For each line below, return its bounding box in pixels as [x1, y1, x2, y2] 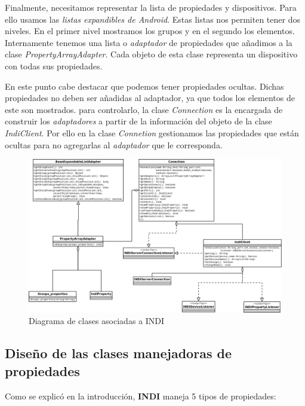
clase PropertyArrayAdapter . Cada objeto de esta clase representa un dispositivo [5, 48, 298, 60]
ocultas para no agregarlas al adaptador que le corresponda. [5, 138, 223, 151]
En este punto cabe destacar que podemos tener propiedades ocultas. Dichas [5, 80, 284, 92]
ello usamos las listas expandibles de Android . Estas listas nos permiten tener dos [5, 13, 300, 25]
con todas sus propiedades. [5, 59, 103, 72]
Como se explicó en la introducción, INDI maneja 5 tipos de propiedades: [5, 389, 276, 402]
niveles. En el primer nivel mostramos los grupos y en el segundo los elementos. [5, 25, 295, 37]
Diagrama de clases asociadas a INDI [29, 315, 165, 327]
